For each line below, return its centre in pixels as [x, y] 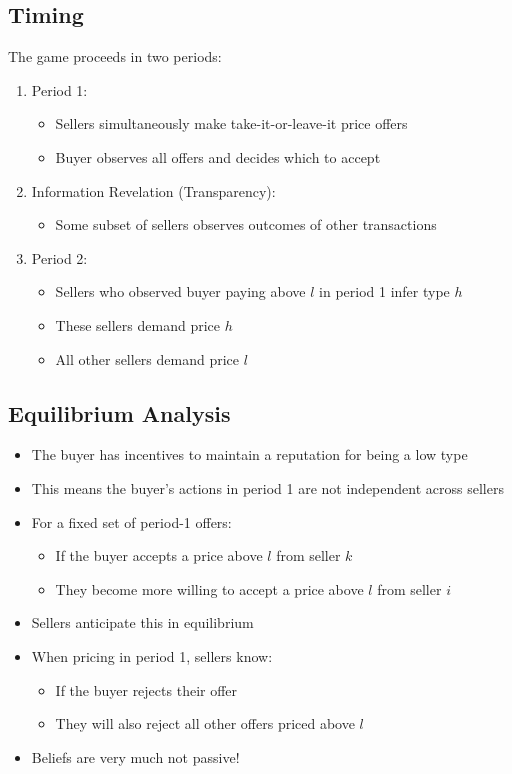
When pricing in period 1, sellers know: [152, 655]
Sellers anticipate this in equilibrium [142, 622]
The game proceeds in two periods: [115, 56]
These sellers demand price [137, 324]
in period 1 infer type [384, 291]
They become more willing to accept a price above [209, 588]
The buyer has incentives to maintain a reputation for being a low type [249, 454]
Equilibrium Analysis [119, 412]
